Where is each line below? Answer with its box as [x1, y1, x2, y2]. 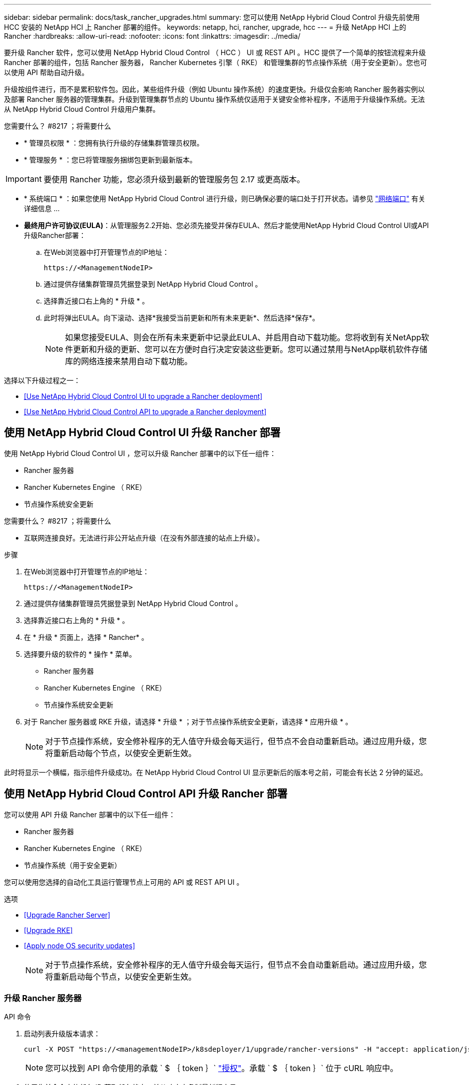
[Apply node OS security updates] [24, 941, 135, 950]
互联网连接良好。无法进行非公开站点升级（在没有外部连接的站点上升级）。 [24, 533, 264, 542]
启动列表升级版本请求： [24, 1029, 100, 1038]
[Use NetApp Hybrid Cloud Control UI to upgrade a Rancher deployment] [24, 392, 263, 400]
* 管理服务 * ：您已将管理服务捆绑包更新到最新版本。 [24, 155, 197, 164]
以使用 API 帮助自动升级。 [4, 68, 89, 77]
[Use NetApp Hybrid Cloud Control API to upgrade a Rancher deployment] [24, 407, 267, 416]
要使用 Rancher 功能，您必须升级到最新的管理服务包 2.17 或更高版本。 [43, 174, 305, 184]
